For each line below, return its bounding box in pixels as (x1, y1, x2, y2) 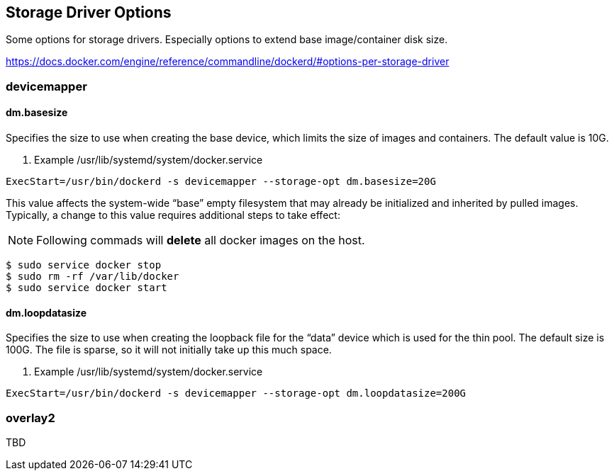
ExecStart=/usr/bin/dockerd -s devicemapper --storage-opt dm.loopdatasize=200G (6, 387, 467, 399)
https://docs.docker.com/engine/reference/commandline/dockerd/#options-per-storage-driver (6, 55, 450, 68)
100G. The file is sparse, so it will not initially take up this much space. (6, 344, 332, 356)
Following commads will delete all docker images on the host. (36, 233, 365, 248)
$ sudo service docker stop (6, 259, 162, 271)
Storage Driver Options (6, 4, 172, 21)
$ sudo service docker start (6, 282, 167, 294)
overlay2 (6, 410, 55, 425)
